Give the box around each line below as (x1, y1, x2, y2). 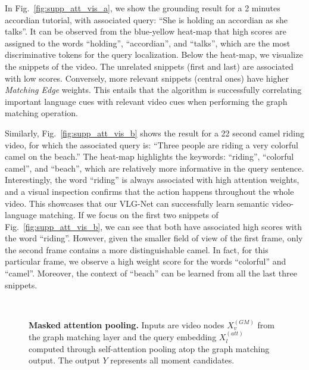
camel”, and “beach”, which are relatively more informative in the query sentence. (5, 161, 304, 174)
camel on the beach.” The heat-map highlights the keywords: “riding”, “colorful (5, 150, 294, 163)
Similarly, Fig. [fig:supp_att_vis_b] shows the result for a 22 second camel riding (5, 126, 304, 139)
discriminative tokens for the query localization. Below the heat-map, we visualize (5, 48, 303, 61)
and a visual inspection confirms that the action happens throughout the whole (5, 185, 294, 197)
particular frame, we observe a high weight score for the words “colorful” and (5, 255, 286, 268)
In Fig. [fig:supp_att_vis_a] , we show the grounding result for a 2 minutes (5, 2, 280, 14)
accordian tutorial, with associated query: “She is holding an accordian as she (5, 13, 288, 26)
